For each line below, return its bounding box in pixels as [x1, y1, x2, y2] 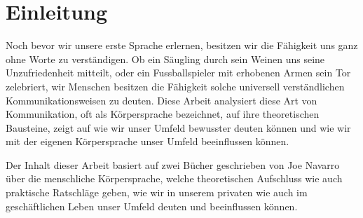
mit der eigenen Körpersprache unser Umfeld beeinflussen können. [6, 134, 289, 149]
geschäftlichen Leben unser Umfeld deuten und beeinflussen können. [6, 198, 298, 213]
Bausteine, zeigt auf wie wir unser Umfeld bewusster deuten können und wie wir [6, 120, 351, 135]
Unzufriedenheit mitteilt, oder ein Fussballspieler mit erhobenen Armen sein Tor [6, 65, 351, 80]
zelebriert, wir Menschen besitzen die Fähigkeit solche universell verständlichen [6, 79, 345, 93]
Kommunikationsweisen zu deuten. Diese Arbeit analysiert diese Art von [6, 93, 317, 107]
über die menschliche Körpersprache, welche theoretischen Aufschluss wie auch [6, 171, 343, 186]
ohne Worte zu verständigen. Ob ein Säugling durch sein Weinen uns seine [6, 51, 325, 66]
